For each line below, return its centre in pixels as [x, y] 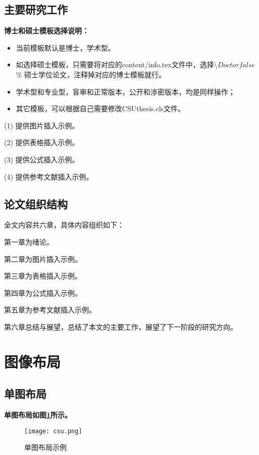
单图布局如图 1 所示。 [38, 415]
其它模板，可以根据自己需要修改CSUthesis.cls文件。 [100, 108]
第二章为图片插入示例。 [43, 259]
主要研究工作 [36, 9]
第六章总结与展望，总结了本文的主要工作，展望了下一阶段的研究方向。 [121, 326]
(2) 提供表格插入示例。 [42, 142]
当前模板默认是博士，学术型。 [65, 47]
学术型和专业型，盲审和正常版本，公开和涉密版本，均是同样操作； [125, 91]
